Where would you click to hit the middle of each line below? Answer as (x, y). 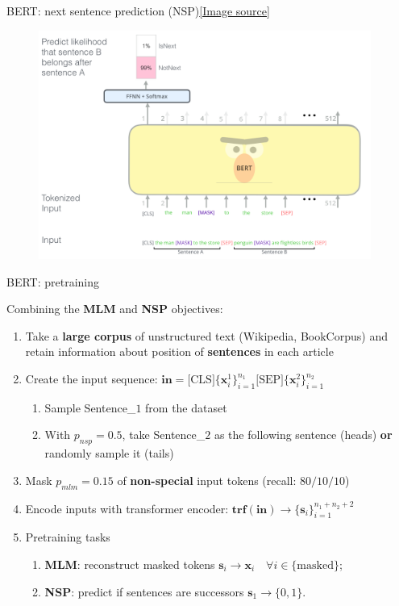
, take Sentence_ (164, 435)
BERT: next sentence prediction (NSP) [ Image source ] (138, 10)
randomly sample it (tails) (109, 453)
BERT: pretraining (53, 281)
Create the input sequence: (91, 379)
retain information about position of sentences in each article (179, 351)
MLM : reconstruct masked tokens (130, 564)
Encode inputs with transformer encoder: (127, 508)
